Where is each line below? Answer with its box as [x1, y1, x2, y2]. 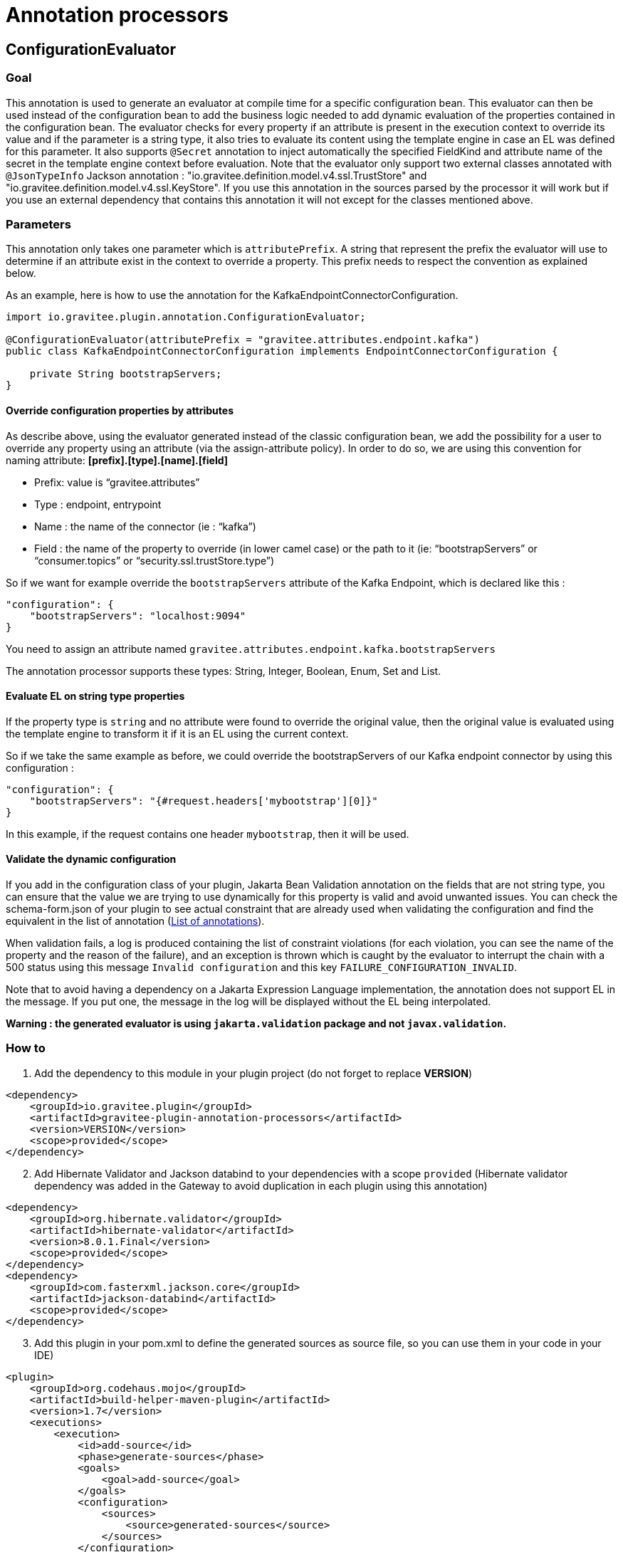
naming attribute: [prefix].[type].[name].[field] [6, 453, 229, 466]
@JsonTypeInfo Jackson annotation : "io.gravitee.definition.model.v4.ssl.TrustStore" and [6, 169, 427, 182]
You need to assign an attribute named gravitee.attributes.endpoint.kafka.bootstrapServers [6, 642, 496, 655]
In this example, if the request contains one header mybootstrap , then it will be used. [6, 827, 409, 840]
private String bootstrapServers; [29, 368, 222, 380]
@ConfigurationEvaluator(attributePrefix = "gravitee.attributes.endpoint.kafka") [6, 334, 480, 346]
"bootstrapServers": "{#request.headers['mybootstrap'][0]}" [29, 795, 378, 807]
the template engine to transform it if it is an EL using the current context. [6, 727, 349, 740]
